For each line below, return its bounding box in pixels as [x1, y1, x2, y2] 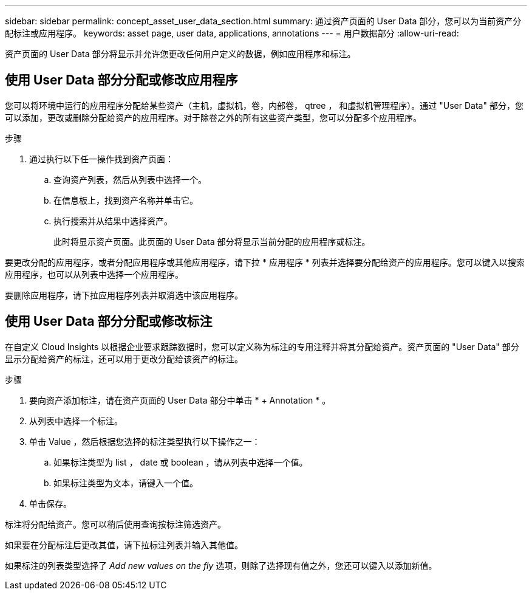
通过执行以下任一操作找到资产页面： [29, 153, 174, 164]
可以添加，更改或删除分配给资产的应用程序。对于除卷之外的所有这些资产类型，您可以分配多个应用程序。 [5, 112, 421, 123]
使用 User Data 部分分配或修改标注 [5, 314, 213, 329]
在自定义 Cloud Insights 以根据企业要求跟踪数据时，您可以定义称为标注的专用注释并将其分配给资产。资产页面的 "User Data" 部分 [5, 341, 519, 352]
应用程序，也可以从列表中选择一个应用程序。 [5, 269, 183, 280]
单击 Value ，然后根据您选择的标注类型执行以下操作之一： [29, 436, 261, 447]
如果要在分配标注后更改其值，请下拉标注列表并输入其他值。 [5, 539, 243, 550]
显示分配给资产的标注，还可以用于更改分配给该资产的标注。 [5, 353, 243, 364]
